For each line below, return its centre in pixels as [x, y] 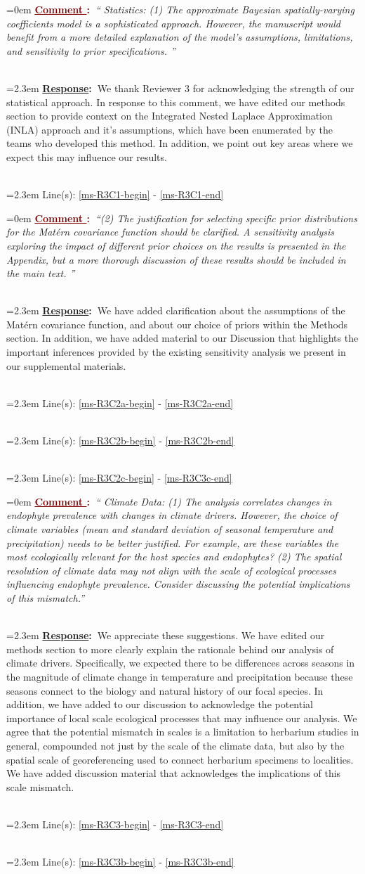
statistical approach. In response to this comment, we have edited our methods [176, 102]
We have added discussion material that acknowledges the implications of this [174, 773]
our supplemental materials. [66, 365]
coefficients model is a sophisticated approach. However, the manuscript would [173, 23]
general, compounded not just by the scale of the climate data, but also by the [175, 745]
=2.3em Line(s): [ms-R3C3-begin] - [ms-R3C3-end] [115, 824]
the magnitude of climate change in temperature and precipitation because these [180, 676]
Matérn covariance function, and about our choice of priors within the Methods [177, 324]
